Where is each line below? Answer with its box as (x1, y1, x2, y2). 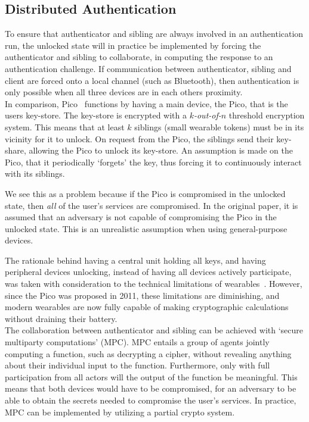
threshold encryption (228, 109, 305, 121)
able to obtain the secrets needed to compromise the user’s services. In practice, (5, 394, 296, 407)
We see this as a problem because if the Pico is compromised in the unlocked (5, 187, 286, 199)
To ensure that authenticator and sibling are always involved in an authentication (5, 27, 304, 40)
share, (5, 144, 26, 157)
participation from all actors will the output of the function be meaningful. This (5, 370, 298, 383)
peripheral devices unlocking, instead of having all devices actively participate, (5, 265, 292, 278)
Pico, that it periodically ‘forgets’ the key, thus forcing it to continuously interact (5, 155, 302, 168)
